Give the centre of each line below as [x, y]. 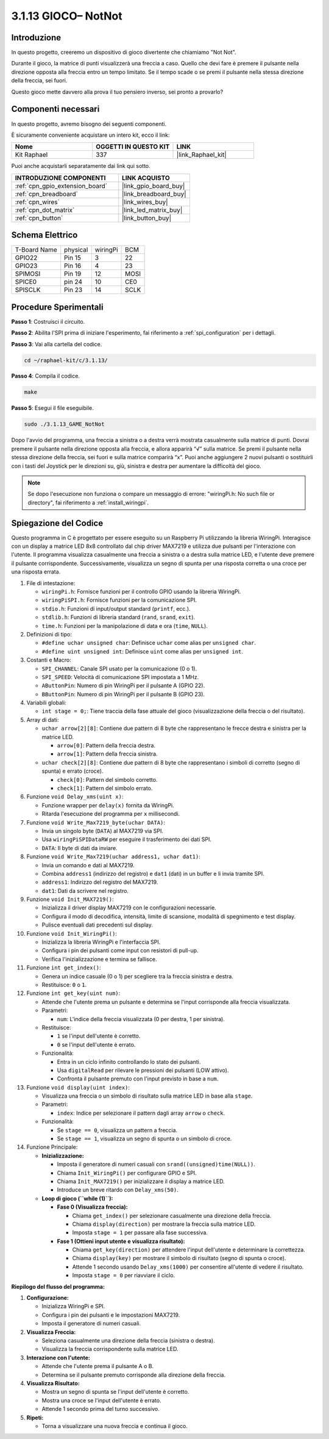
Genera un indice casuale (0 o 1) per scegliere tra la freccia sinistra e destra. [138, 976]
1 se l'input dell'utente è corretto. [99, 1036]
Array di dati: [43, 719]
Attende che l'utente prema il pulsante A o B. [98, 1366]
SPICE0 [26, 282]
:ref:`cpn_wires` [37, 202]
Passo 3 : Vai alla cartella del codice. [57, 344]
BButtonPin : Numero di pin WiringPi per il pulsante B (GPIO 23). [123, 694]
